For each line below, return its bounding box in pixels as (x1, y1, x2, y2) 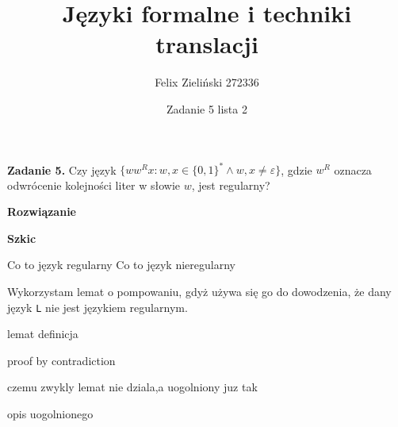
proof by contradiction (7, 352, 116, 368)
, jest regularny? (191, 176, 270, 193)
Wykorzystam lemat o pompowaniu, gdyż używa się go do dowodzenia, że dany (7, 283, 392, 299)
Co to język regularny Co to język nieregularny (7, 256, 235, 273)
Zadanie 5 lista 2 (166, 100, 247, 117)
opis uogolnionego (7, 406, 94, 421)
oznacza (334, 161, 372, 177)
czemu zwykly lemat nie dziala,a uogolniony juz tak (7, 379, 258, 395)
